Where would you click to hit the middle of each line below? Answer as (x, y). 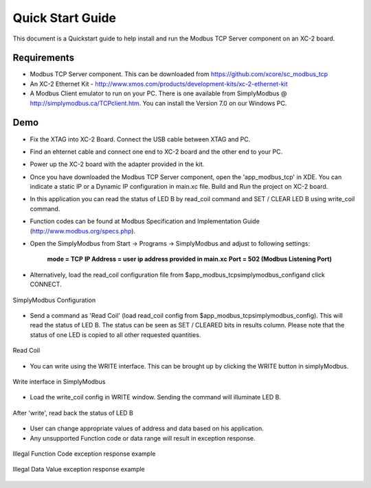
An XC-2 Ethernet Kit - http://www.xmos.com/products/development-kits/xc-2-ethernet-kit (159, 84)
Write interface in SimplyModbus (59, 382)
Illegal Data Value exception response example (79, 469)
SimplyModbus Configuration (54, 300)
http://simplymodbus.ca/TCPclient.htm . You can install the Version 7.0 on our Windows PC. (158, 103)
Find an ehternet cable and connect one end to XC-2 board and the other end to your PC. (156, 152)
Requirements (44, 58)
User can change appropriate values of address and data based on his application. (147, 428)
